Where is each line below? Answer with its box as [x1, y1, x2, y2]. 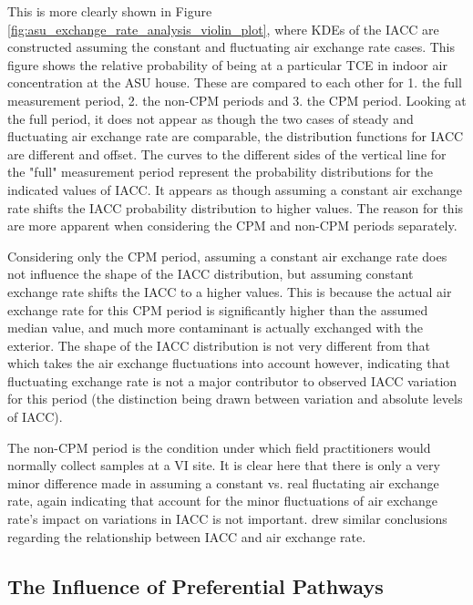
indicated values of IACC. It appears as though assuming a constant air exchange [7, 179, 463, 199]
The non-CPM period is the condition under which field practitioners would [7, 437, 431, 456]
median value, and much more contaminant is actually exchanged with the [7, 318, 423, 337]
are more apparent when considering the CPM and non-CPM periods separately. [7, 216, 458, 235]
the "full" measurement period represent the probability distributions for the [7, 162, 433, 181]
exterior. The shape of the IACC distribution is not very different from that [7, 335, 431, 354]
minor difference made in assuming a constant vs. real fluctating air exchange [7, 473, 439, 492]
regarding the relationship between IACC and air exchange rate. [7, 527, 366, 546]
